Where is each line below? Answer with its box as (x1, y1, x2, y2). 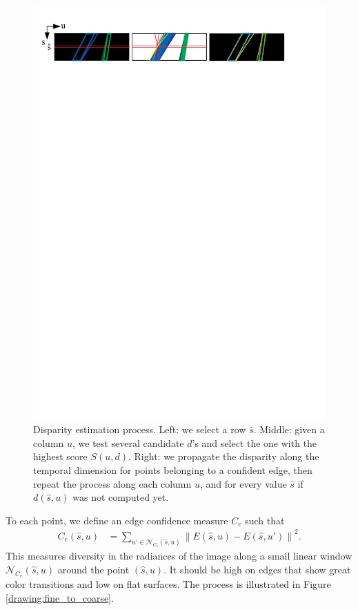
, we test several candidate (72, 435, 184, 450)
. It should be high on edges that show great (163, 562, 351, 577)
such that (245, 513, 285, 527)
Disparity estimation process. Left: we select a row (33, 422, 246, 437)
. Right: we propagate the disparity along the (128, 449, 319, 464)
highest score (33, 449, 88, 464)
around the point (57, 562, 130, 577)
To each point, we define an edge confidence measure (6, 513, 228, 527)
